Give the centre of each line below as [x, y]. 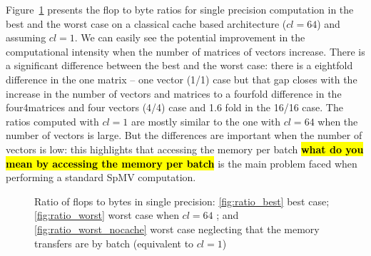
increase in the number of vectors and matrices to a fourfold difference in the [174, 93]
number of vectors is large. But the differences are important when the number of [184, 135]
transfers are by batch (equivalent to [114, 243]
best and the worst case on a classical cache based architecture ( [146, 23]
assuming [26, 37]
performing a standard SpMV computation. [101, 177]
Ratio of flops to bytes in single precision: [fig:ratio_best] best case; [182, 201]
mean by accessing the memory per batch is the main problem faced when [182, 163]
